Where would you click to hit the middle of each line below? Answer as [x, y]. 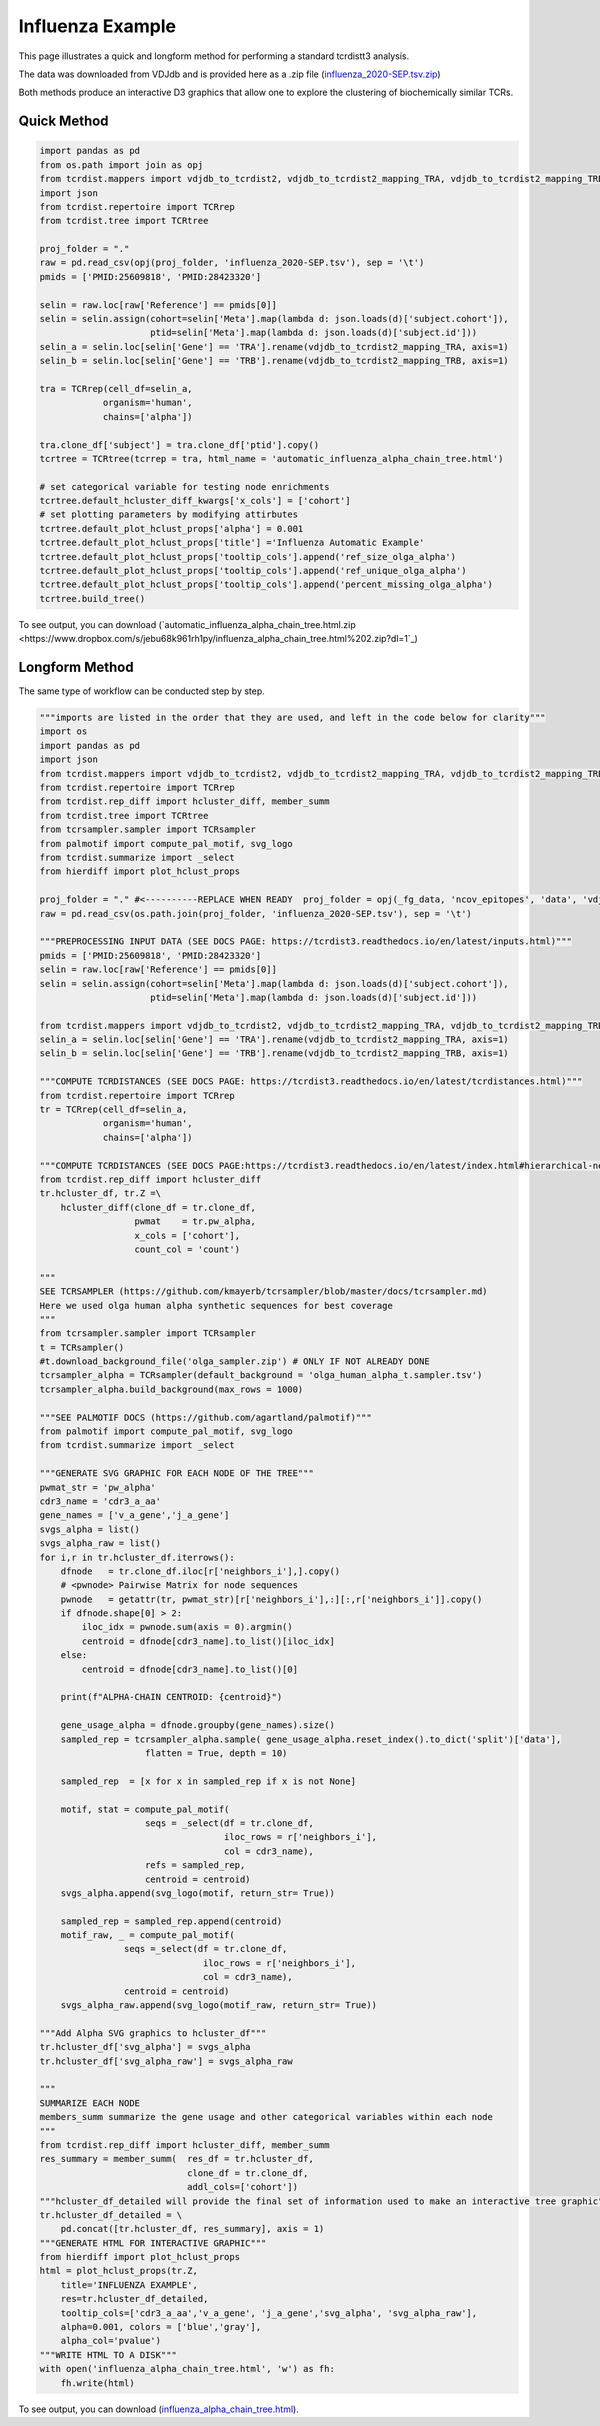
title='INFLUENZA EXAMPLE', [129, 2284]
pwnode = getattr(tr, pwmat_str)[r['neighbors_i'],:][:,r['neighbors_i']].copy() [271, 1599]
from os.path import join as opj [121, 164]
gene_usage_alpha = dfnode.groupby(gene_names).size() [197, 1725]
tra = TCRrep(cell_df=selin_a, [116, 388]
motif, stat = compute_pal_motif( [145, 1809]
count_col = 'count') [187, 1249]
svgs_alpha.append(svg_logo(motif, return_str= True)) [197, 1893]
